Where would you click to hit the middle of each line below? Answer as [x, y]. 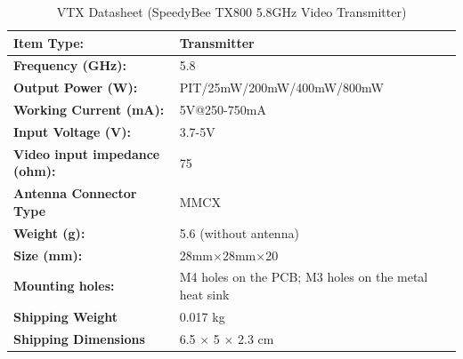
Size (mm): [48, 255]
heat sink [204, 294]
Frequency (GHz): [70, 65]
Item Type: [49, 42]
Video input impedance [87, 153]
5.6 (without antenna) [239, 232]
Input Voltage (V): [72, 131]
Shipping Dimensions [79, 338]
